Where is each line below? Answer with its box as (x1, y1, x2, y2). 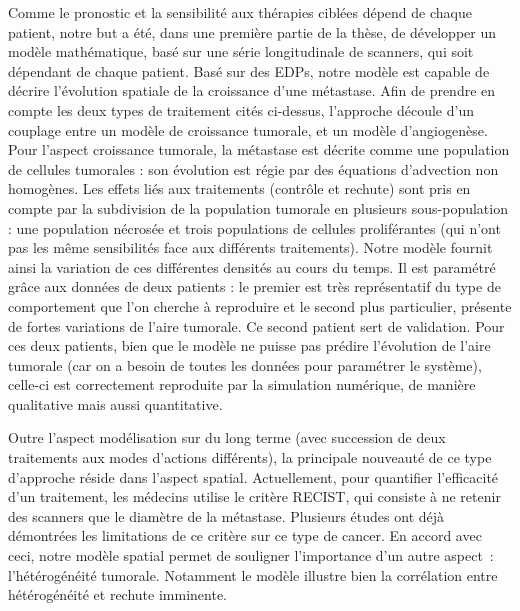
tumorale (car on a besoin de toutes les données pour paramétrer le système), (8, 354, 482, 375)
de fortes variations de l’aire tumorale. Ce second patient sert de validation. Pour (8, 315, 505, 336)
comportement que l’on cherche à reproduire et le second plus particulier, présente (8, 295, 512, 316)
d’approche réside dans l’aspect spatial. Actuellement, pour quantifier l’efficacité (8, 466, 499, 487)
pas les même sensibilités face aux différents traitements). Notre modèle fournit (8, 237, 493, 258)
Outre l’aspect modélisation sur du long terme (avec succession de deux (8, 427, 446, 448)
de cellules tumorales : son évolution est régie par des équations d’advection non (8, 158, 499, 179)
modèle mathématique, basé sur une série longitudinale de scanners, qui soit (8, 41, 474, 62)
